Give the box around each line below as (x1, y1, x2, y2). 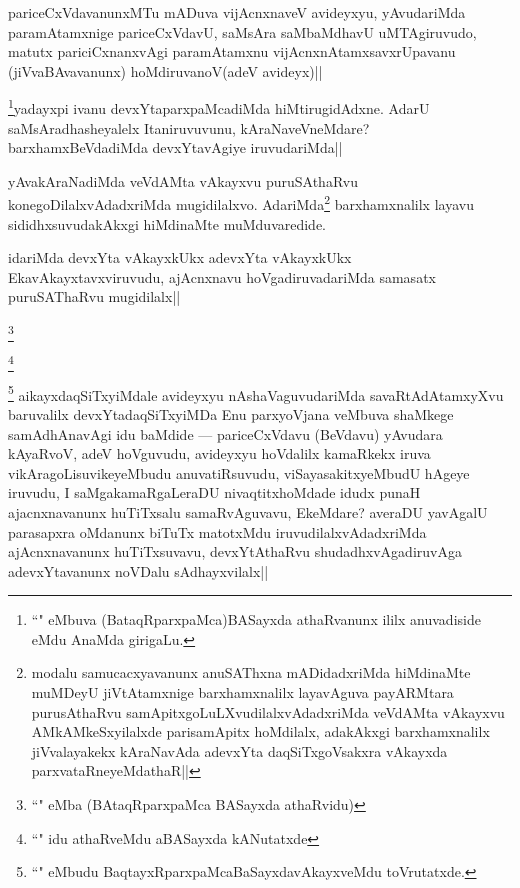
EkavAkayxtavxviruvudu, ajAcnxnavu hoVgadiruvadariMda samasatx (8, 266, 436, 287)
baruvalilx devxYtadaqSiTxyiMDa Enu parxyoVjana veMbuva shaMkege (8, 403, 454, 424)
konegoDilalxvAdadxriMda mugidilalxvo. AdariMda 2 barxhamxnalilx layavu (8, 191, 474, 215)
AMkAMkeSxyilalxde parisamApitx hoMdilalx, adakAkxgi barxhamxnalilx (31, 721, 490, 742)
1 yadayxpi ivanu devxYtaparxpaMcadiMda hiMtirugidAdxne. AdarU (8, 95, 430, 119)
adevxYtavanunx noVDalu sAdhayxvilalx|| (8, 560, 269, 581)
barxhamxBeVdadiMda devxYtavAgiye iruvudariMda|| (8, 137, 343, 158)
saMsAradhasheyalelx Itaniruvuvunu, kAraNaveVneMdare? (8, 117, 370, 138)
